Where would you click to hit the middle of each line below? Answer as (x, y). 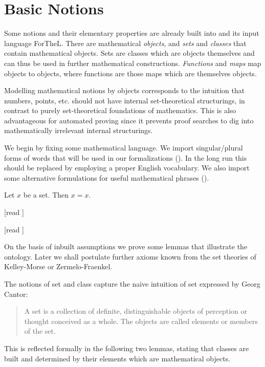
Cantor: (16, 294)
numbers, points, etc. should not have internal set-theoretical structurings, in (125, 100)
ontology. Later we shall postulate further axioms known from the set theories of (130, 256)
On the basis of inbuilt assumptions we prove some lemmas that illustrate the (126, 246)
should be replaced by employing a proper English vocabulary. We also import (127, 168)
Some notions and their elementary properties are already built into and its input (132, 33)
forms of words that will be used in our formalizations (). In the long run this (126, 157)
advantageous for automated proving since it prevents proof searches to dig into (129, 120)
